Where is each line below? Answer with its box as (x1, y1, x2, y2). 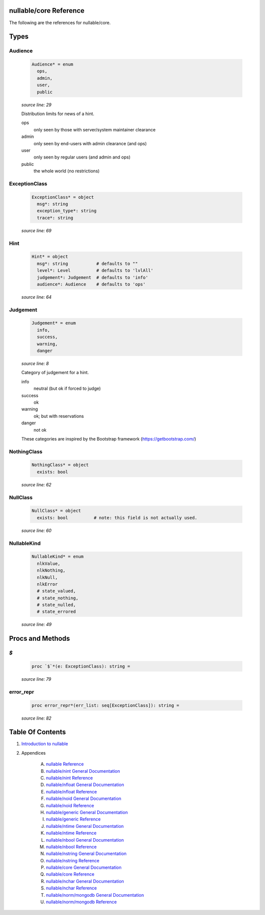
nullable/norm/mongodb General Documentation (46, 892, 144, 898)
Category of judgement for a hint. (21, 370, 89, 376)
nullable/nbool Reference (46, 844, 97, 850)
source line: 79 (21, 676, 52, 682)
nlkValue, (37, 561, 61, 566)
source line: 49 (21, 622, 52, 628)
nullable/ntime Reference (46, 830, 97, 836)
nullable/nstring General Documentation (46, 851, 127, 856)
